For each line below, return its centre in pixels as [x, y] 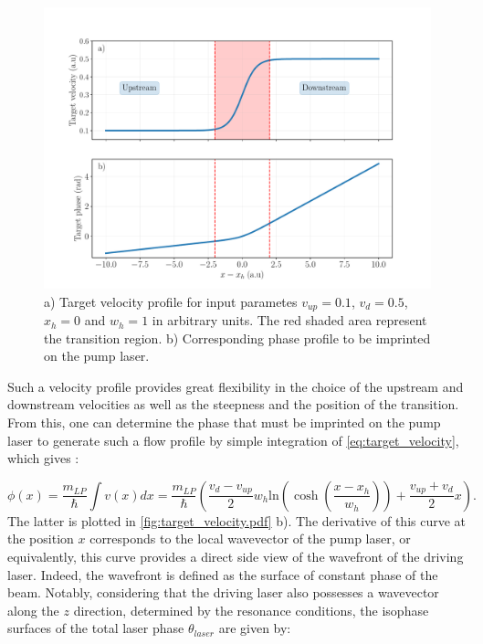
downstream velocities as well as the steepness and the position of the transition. [233, 404]
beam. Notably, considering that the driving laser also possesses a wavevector [223, 592]
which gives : [43, 458]
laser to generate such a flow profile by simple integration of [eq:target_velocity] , [233, 440]
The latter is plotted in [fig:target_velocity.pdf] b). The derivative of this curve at [237, 520]
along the [33, 610]
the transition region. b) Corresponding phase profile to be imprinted [237, 338]
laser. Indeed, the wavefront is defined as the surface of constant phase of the [223, 574]
